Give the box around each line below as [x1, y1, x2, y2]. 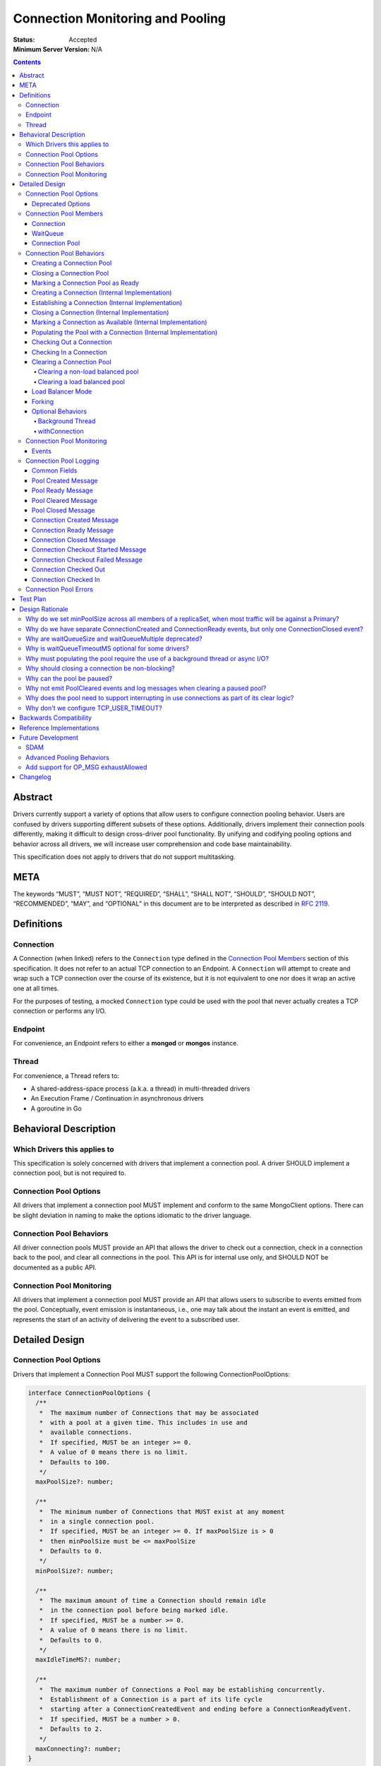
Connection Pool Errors [25, 585, 93, 593]
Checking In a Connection [32, 348, 107, 356]
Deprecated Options [32, 199, 91, 208]
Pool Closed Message [32, 506, 95, 514]
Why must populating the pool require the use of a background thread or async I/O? [25, 654, 270, 663]
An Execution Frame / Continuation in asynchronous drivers [30, 1094, 204, 1103]
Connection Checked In [32, 575, 100, 583]
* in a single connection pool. [39, 1517, 155, 1525]
